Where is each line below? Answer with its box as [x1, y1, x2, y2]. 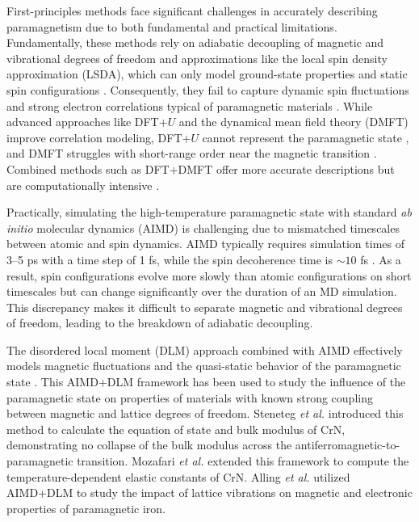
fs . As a [360, 250, 401, 267]
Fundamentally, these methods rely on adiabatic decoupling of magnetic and [6, 34, 384, 51]
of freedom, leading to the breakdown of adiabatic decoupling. [6, 314, 313, 331]
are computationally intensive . [6, 176, 160, 193]
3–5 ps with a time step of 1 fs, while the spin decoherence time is [6, 250, 333, 267]
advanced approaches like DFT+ [6, 113, 168, 130]
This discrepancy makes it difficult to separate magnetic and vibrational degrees [6, 298, 403, 315]
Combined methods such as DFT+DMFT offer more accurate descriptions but [6, 160, 395, 177]
